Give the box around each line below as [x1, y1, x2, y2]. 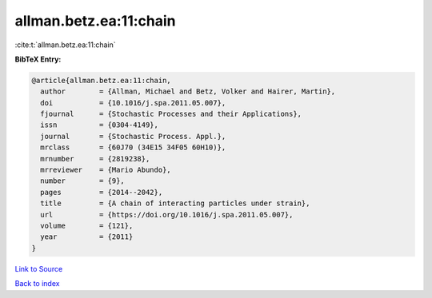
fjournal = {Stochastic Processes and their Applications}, [40, 109, 302, 119]
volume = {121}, [40, 221, 134, 230]
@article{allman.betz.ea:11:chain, [31, 76, 171, 85]
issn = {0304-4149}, [40, 121, 159, 129]
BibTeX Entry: [14, 54, 62, 64]
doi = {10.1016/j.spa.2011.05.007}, [40, 98, 226, 107]
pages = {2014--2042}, [40, 188, 163, 197]
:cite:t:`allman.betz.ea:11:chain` [14, 40, 116, 50]
